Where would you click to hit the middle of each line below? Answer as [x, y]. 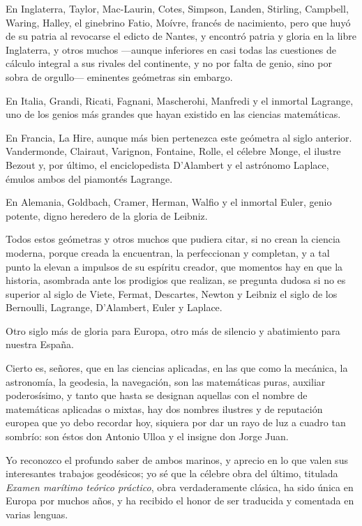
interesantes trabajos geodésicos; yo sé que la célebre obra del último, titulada [172, 473]
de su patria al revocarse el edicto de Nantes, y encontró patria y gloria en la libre [181, 36]
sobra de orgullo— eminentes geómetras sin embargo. [119, 76]
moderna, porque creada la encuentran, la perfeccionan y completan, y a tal [168, 252]
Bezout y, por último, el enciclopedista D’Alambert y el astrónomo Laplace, [167, 164]
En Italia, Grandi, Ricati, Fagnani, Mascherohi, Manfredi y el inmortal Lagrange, [180, 100]
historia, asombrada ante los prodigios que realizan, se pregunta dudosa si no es [176, 280]
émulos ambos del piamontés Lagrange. [89, 178]
